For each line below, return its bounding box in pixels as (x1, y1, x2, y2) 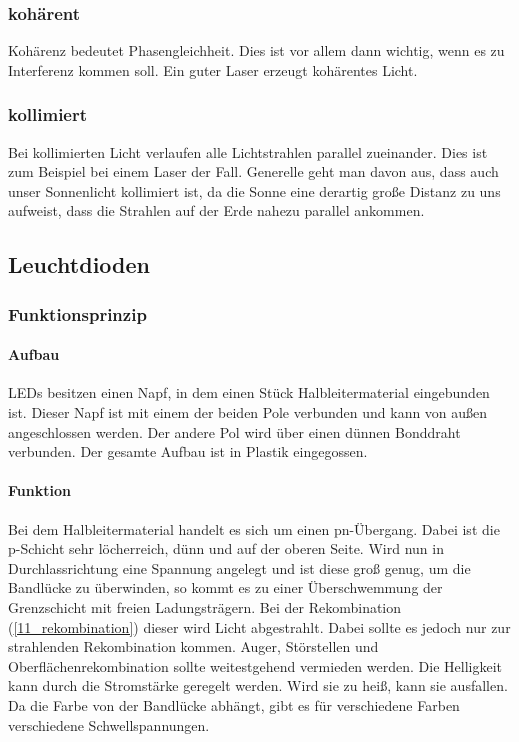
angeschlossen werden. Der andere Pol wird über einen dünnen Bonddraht (8, 421, 461, 442)
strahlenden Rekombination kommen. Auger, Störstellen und (8, 636, 379, 657)
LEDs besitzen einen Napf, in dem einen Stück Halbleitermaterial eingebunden (8, 382, 490, 403)
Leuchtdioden (8, 249, 150, 280)
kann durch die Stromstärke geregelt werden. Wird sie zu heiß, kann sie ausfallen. (8, 675, 508, 696)
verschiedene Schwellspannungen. (8, 714, 210, 735)
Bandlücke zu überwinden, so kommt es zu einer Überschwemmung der (8, 577, 443, 598)
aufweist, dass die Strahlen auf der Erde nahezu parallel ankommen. (8, 200, 425, 221)
